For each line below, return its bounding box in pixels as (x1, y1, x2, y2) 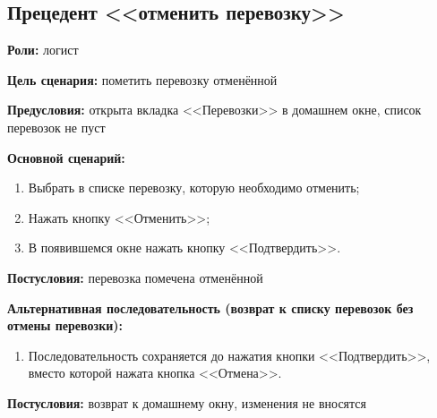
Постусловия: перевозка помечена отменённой (7, 268, 263, 286)
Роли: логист (7, 40, 79, 59)
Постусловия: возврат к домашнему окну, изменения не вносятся (7, 393, 366, 412)
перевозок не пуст (7, 117, 106, 136)
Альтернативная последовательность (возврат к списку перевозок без (7, 298, 414, 317)
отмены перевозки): (7, 316, 124, 335)
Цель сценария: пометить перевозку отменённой (7, 70, 278, 89)
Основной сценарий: (7, 148, 125, 166)
